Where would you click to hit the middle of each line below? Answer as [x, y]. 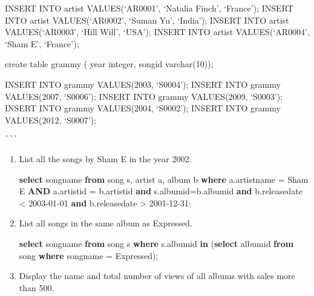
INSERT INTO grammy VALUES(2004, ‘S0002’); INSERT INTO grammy [143, 108]
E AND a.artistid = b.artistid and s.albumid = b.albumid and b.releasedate [161, 191]
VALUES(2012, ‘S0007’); [51, 120]
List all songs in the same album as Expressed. [106, 223]
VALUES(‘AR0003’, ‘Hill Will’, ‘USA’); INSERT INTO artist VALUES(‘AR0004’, [157, 32]
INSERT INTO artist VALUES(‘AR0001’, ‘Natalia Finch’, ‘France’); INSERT [149, 8]
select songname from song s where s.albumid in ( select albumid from [156, 243]
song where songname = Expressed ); [89, 255]
